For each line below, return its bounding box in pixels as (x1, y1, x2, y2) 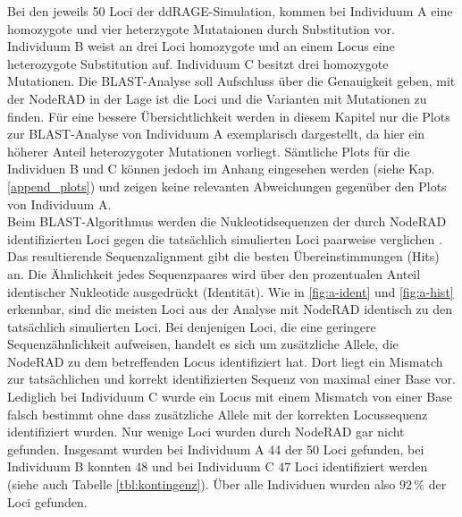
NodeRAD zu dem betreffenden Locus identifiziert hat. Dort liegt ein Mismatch (7, 352, 443, 370)
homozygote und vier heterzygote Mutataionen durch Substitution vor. (7, 19, 395, 38)
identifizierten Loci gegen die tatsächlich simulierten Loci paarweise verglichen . (7, 229, 442, 248)
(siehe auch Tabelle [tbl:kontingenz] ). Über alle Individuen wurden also (7, 475, 396, 494)
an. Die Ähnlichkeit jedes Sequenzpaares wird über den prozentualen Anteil (7, 264, 421, 283)
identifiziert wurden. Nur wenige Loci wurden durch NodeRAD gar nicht (7, 422, 405, 441)
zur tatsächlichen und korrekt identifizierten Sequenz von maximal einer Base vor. (7, 369, 456, 388)
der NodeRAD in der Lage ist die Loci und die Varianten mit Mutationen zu (7, 89, 427, 107)
